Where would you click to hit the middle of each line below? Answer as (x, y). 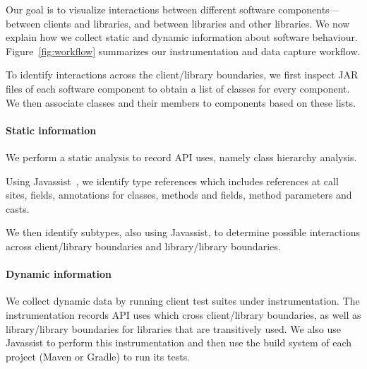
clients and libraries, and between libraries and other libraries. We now (197, 23)
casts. (18, 208)
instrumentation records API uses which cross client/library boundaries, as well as (183, 314)
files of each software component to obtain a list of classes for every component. (178, 88)
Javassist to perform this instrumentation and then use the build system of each (179, 342)
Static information (51, 130)
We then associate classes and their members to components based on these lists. (181, 102)
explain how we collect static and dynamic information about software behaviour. (182, 37)
